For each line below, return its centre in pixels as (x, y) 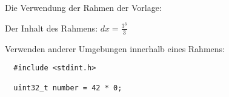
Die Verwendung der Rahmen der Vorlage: (83, 7)
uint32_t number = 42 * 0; (68, 88)
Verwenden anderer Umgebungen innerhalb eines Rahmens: (115, 48)
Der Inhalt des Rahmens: (51, 28)
